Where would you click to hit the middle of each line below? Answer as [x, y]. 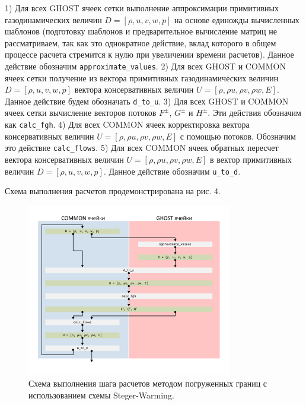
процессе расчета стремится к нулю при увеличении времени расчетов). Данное [149, 54]
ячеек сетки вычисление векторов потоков [81, 113]
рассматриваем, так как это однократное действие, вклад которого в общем [141, 42]
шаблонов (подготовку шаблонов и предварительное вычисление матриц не [141, 31]
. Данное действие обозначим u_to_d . [172, 171]
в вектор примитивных [251, 159]
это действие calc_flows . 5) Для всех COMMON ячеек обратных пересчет [142, 148]
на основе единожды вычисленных [237, 19]
